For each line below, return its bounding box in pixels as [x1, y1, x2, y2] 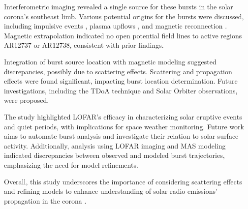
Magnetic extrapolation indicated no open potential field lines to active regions [4, 30, 242, 40]
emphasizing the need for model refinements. [4, 159, 138, 170]
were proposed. [4, 95, 49, 105]
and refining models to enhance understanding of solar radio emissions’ [4, 186, 217, 196]
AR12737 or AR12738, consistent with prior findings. [4, 40, 164, 50]
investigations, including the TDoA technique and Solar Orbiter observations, [4, 85, 238, 95]
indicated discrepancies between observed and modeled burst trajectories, [4, 150, 225, 160]
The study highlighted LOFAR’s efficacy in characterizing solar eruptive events [4, 111, 242, 121]
